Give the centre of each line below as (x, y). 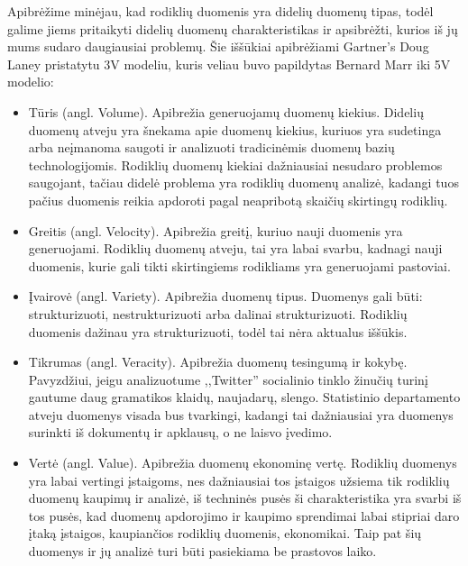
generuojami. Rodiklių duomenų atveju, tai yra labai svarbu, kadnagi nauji (235, 248)
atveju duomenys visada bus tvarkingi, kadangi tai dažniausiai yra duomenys (241, 414)
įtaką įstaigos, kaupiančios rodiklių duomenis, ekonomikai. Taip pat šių (225, 533)
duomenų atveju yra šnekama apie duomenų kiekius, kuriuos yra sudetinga (235, 129)
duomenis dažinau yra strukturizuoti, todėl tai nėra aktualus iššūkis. (218, 331)
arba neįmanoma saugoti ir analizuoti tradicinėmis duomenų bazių (211, 147)
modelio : (31, 82)
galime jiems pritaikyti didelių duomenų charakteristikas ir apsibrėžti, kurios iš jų (233, 28)
